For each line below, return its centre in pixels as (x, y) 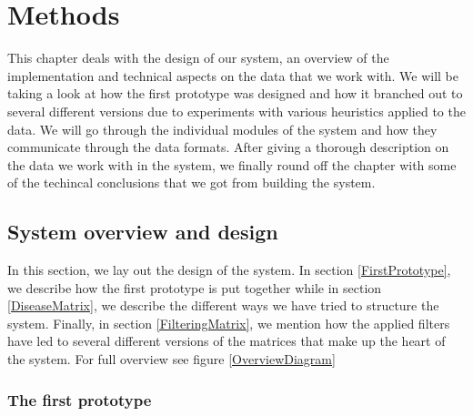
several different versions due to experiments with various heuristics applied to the (236, 111)
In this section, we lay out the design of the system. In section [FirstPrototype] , (229, 270)
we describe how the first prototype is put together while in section (195, 287)
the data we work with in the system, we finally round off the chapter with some (232, 164)
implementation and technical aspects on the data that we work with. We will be (233, 75)
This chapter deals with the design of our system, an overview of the (198, 58)
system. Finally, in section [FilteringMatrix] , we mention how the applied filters (229, 323)
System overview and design (143, 232)
